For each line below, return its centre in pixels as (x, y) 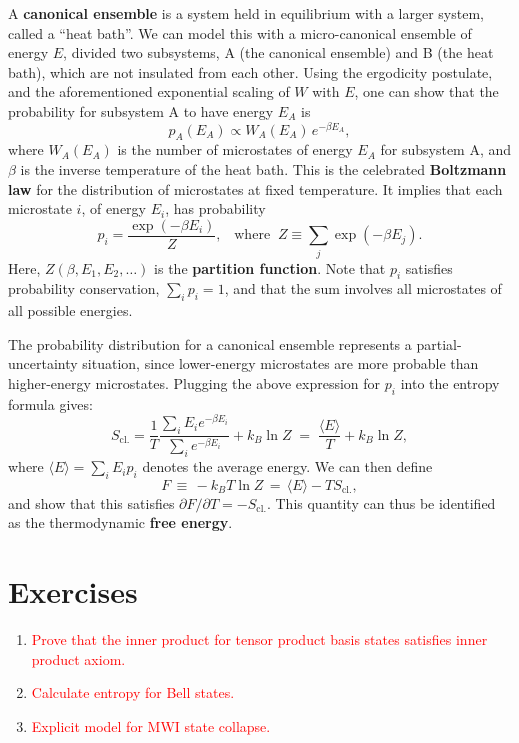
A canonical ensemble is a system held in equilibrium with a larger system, (246, 13)
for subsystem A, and (446, 149)
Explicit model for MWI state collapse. (151, 725)
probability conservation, (84, 288)
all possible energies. (70, 310)
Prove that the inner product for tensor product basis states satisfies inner (259, 639)
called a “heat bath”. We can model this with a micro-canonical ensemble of (240, 32)
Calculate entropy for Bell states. (133, 692)
